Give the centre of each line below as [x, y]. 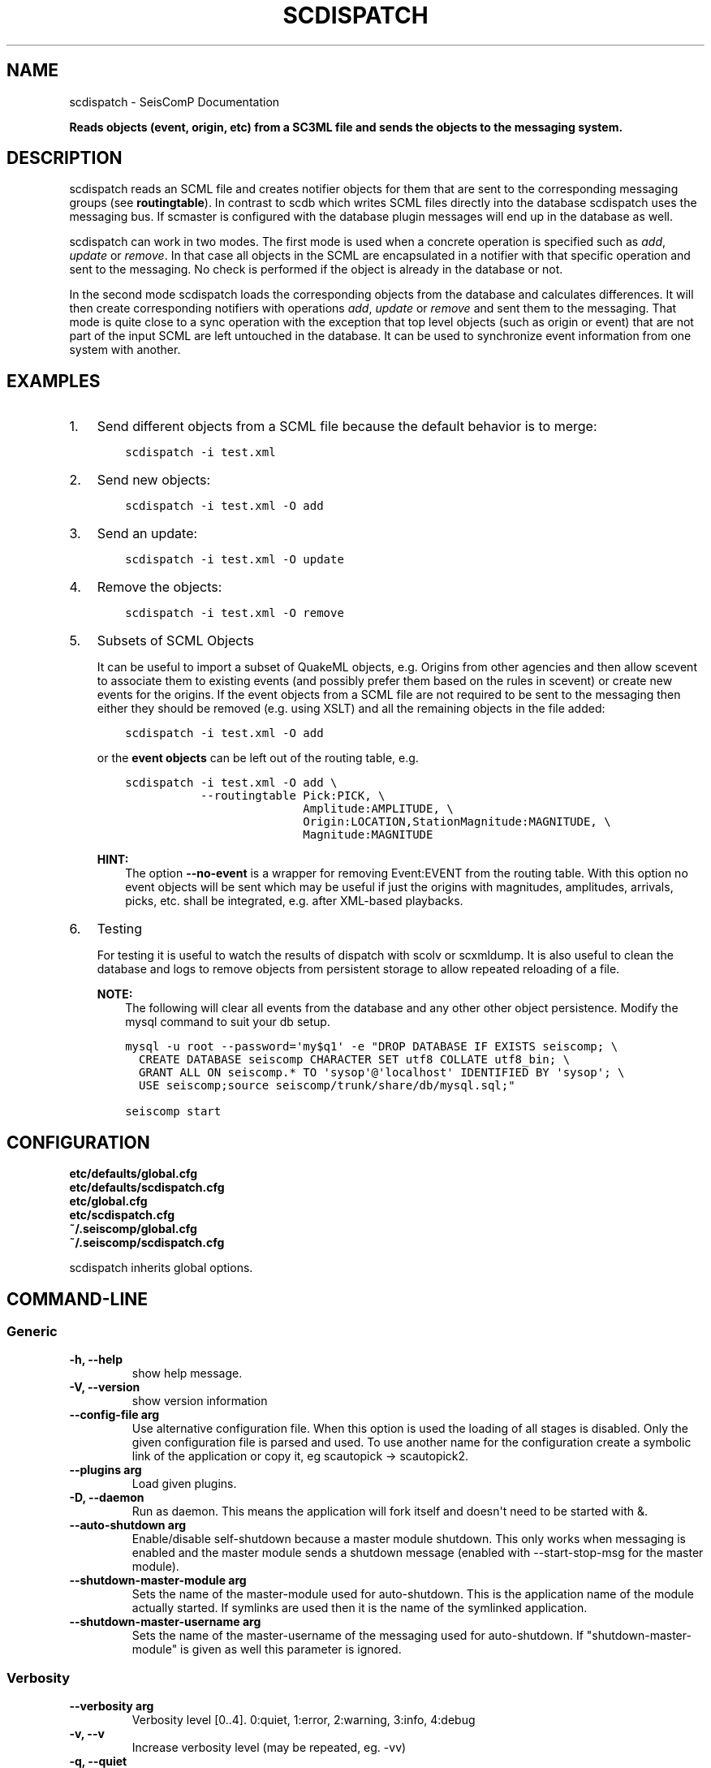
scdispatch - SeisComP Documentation [175, 101]
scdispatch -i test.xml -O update [235, 560]
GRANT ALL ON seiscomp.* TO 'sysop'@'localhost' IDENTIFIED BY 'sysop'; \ [382, 1073]
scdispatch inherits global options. [161, 1268]
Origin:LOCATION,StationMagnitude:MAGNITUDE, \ [457, 822]
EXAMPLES [54, 381]
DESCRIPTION [65, 158]
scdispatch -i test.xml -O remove [235, 613]
